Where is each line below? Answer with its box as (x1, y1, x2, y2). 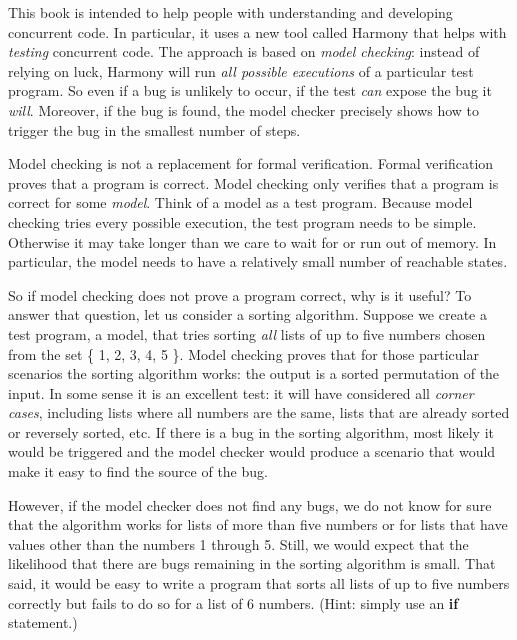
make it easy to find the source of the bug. (8, 461, 268, 482)
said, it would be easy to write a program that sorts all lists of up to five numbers (8, 573, 510, 594)
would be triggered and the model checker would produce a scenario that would (8, 441, 496, 462)
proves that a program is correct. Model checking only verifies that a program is (8, 172, 499, 193)
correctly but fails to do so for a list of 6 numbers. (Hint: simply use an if (8, 592, 459, 613)
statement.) (8, 612, 78, 633)
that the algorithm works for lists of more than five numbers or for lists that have (8, 514, 508, 535)
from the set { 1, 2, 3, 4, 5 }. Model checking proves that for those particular (8, 343, 479, 364)
